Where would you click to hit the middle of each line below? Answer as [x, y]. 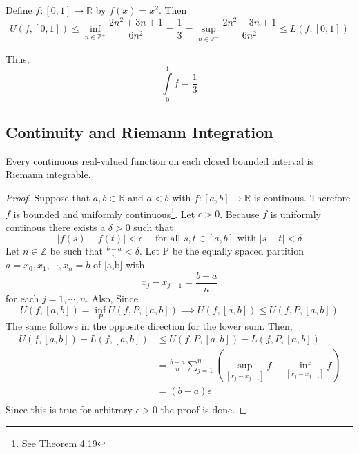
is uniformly [295, 214]
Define [19, 10]
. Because [240, 214]
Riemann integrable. [48, 174]
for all [168, 239]
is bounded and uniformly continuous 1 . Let [104, 213]
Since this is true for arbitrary [69, 409]
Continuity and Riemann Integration [139, 132]
